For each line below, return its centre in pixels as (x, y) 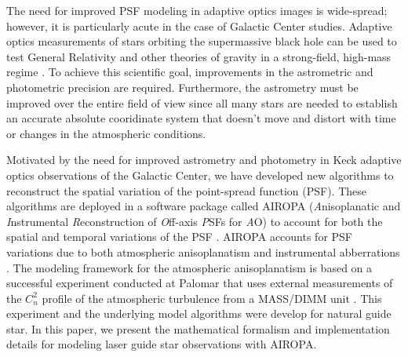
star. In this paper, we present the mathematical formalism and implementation (198, 328)
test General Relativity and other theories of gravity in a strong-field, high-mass (199, 56)
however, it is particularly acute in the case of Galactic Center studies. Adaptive (199, 25)
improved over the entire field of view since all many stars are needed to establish (202, 102)
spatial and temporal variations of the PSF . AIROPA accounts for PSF (180, 237)
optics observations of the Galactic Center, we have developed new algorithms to (200, 175)
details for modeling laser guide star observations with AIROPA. (162, 344)
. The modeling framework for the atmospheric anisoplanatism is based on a (189, 267)
